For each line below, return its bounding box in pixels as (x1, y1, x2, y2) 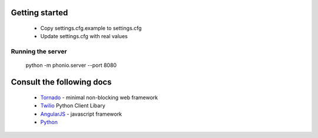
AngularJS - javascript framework (40, 110, 122, 117)
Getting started (11, 8, 68, 18)
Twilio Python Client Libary (40, 102, 105, 109)
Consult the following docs (11, 77, 112, 87)
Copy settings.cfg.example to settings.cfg (40, 25, 142, 32)
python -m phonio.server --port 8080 (25, 62, 117, 69)
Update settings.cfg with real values (40, 33, 128, 40)
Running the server (11, 48, 67, 56)
